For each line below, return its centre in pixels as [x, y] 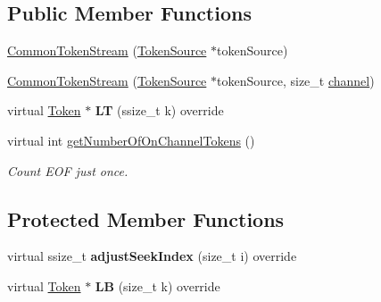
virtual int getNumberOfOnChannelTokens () [131, 140]
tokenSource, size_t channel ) [295, 80]
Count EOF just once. [68, 170]
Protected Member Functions [146, 218]
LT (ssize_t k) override [159, 110]
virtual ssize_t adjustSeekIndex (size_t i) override [152, 256]
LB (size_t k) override [157, 285]
